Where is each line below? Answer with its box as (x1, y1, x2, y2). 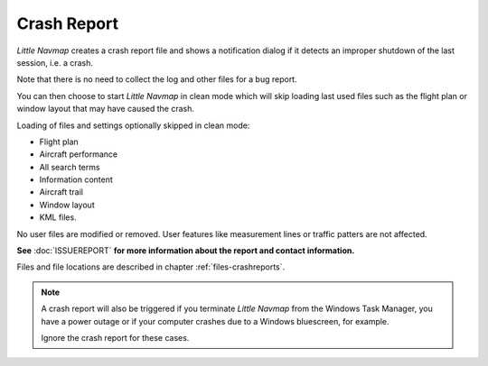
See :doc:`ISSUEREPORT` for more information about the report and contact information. (16, 245, 355, 256)
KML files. (39, 212, 77, 223)
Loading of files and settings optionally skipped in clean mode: (16, 120, 250, 131)
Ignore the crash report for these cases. (41, 332, 190, 343)
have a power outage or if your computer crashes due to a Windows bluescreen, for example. (41, 316, 389, 326)
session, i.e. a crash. (16, 57, 94, 68)
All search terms (39, 161, 100, 172)
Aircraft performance (39, 149, 117, 160)
